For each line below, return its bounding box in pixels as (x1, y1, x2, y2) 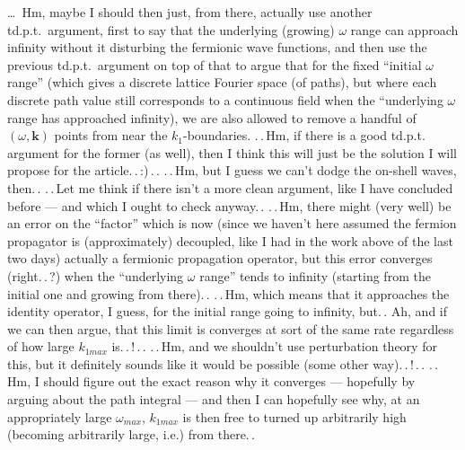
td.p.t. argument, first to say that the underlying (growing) (7, 20, 335, 39)
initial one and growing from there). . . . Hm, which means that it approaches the (7, 284, 450, 303)
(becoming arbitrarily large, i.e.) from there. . (7, 425, 255, 444)
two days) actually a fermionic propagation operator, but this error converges (7, 249, 433, 268)
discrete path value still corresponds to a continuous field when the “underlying (7, 90, 443, 109)
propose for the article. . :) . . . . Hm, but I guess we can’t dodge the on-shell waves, (7, 161, 457, 180)
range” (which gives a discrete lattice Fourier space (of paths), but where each (7, 73, 437, 92)
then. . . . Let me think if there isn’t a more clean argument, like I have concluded (7, 178, 453, 197)
